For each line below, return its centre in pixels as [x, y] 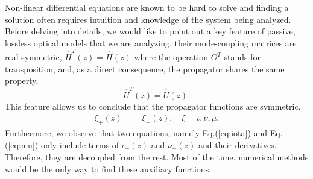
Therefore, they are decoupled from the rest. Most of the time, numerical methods [157, 157]
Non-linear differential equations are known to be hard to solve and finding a [147, 7]
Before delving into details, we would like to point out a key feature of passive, [150, 31]
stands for [242, 57]
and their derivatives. [238, 144]
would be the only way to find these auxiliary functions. [108, 168]
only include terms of [80, 144]
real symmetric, [33, 57]
